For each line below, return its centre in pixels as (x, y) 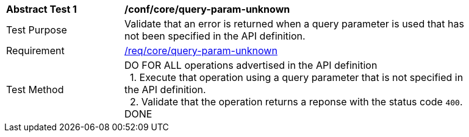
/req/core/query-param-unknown (201, 51)
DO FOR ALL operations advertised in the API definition (251, 65)
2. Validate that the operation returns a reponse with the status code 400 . (296, 102)
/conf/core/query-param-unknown (207, 9)
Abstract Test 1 (41, 9)
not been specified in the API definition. (215, 36)
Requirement (35, 51)
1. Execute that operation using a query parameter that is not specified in (297, 77)
